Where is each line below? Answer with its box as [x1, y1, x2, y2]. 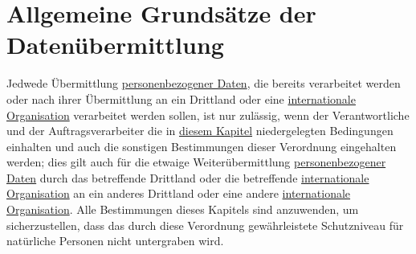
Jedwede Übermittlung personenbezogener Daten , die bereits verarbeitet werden [6, 75, 401, 92]
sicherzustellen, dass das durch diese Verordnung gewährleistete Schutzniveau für [6, 216, 404, 233]
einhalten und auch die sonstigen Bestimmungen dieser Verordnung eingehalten [6, 137, 397, 154]
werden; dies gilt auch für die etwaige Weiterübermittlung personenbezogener [6, 154, 386, 170]
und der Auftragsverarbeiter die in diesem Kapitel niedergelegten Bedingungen [6, 122, 394, 139]
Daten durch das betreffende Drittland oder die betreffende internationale [6, 169, 369, 186]
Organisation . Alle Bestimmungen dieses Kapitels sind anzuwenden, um [6, 201, 359, 218]
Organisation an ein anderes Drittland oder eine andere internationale [6, 185, 351, 202]
